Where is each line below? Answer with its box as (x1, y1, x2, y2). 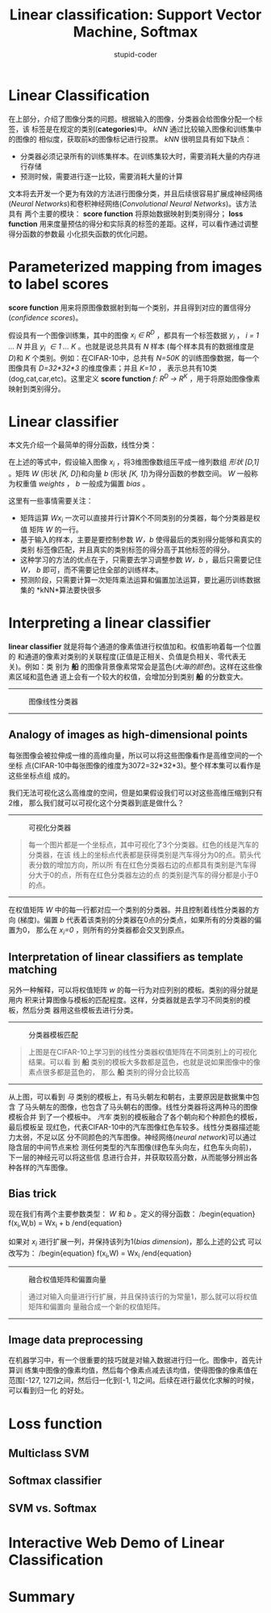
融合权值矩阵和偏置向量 (28, 1274, 106, 1284)
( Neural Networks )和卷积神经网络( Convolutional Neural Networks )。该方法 (8, 198, 257, 208)
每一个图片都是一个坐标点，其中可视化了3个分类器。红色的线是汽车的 (27, 839, 260, 849)
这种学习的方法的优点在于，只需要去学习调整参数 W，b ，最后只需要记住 (19, 555, 262, 565)
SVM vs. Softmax (8, 1501, 98, 1515)
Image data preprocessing (8, 1333, 144, 1347)
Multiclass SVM (8, 1447, 90, 1460)
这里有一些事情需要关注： (8, 496, 94, 506)
